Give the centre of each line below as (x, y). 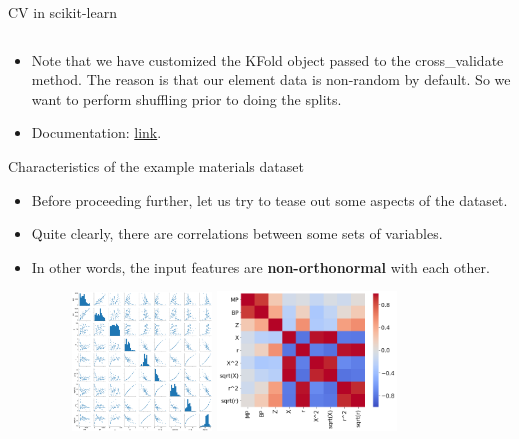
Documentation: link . (96, 132)
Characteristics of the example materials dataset (156, 165)
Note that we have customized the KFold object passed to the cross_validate (267, 59)
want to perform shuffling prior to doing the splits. (186, 98)
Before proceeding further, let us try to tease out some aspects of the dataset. (269, 199)
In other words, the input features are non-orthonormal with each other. (260, 266)
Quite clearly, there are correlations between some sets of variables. (237, 233)
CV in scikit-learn (63, 12)
